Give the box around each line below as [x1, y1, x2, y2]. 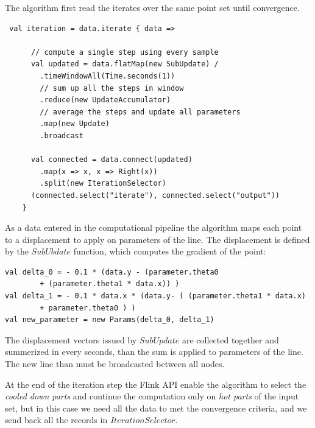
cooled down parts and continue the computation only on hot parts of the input [5, 390, 299, 402]
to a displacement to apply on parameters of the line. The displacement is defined [5, 233, 310, 245]
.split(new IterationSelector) [40, 179, 166, 188]
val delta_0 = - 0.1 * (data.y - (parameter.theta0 [5, 267, 219, 276]
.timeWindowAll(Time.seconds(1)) [40, 71, 175, 80]
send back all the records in [5, 413, 108, 426]
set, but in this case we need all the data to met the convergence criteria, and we [5, 401, 307, 414]
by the [5, 245, 29, 258]
